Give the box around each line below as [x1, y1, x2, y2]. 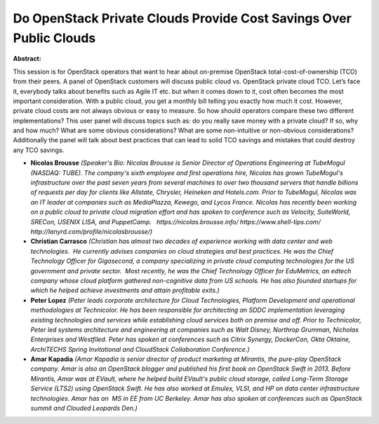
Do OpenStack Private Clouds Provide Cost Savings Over [13, 11, 352, 26]
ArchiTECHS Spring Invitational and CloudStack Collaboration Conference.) [30, 345, 250, 353]
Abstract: [13, 55, 41, 63]
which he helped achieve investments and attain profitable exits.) [30, 286, 220, 294]
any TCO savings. [13, 146, 65, 154]
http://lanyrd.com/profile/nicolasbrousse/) [30, 227, 153, 235]
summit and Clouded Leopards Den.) [30, 404, 138, 413]
